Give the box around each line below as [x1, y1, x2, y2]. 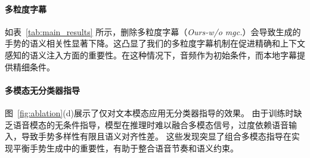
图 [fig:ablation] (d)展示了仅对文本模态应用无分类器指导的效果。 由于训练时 [5, 106, 294, 119]
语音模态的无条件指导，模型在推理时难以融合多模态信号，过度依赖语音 [13, 118, 289, 131]
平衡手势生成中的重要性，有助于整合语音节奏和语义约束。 [13, 141, 238, 154]
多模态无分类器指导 [5, 83, 80, 96]
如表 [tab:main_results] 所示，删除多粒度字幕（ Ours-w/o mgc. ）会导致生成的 [5, 25, 301, 38]
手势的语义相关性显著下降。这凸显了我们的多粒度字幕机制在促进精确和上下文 [5, 37, 305, 49]
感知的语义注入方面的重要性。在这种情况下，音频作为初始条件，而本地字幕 [5, 48, 297, 61]
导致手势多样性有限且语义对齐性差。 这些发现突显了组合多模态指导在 [21, 130, 292, 142]
